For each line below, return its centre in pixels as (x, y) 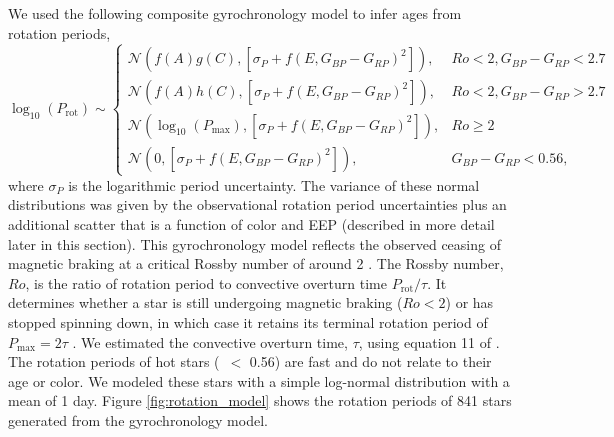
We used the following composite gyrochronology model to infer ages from (235, 13)
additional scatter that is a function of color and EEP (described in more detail (251, 224)
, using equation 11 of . (429, 341)
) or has (469, 302)
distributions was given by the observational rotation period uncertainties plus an (257, 204)
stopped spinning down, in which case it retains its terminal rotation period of (248, 321)
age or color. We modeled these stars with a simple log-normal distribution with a (259, 380)
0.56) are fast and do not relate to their (370, 361)
